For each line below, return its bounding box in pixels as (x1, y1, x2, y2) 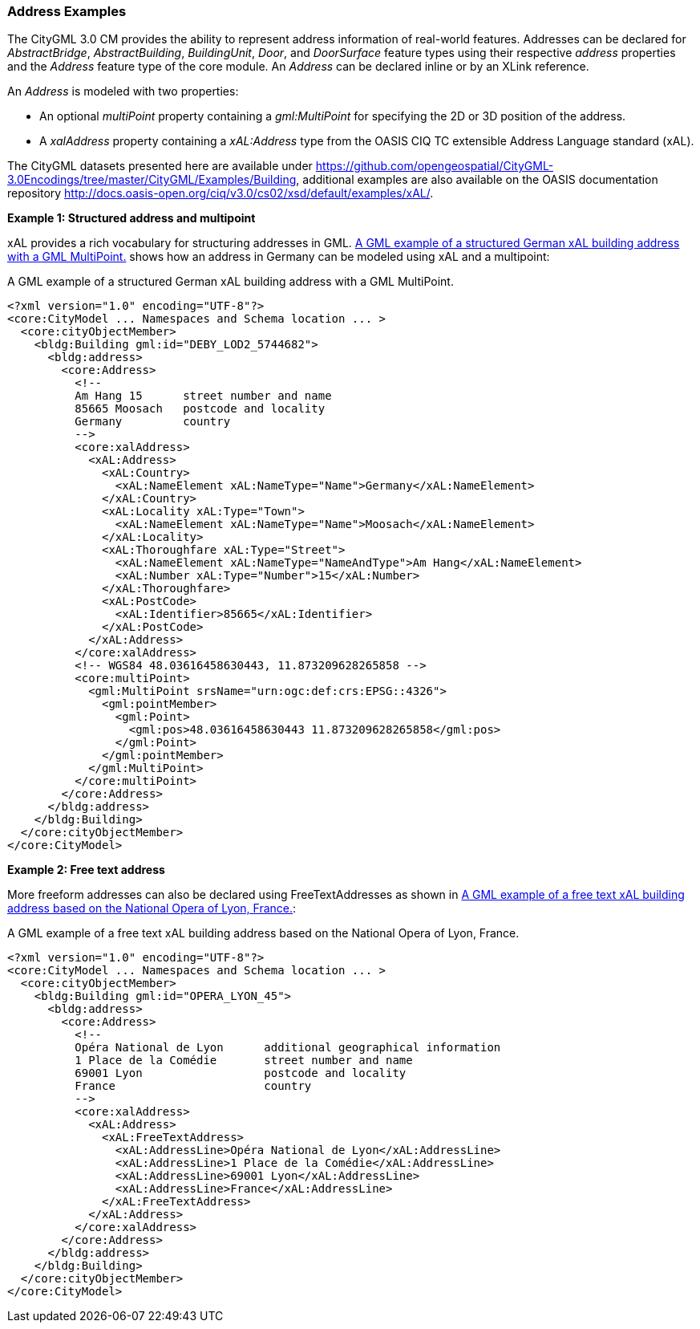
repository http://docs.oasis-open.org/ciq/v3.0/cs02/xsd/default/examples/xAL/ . (7, 186, 434, 201)
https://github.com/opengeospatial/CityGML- (315, 159, 554, 173)
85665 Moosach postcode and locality (75, 402, 326, 416)
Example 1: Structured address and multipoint (7, 211, 256, 226)
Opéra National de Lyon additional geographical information (75, 1041, 501, 1055)
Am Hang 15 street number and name (75, 389, 332, 403)
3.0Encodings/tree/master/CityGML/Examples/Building (7, 173, 297, 187)
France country (75, 1079, 312, 1093)
